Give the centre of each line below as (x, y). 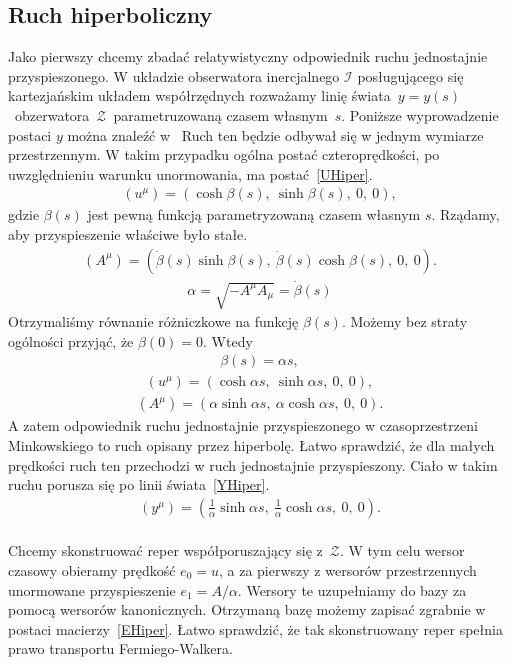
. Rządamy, (465, 214)
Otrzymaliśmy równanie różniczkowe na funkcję (153, 321)
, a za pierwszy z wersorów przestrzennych (347, 570)
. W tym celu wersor (402, 550)
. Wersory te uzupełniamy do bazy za (352, 589)
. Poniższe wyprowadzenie (420, 114)
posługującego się (410, 75)
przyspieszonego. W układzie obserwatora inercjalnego (174, 75)
